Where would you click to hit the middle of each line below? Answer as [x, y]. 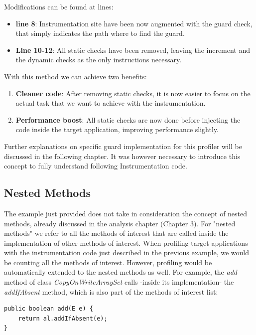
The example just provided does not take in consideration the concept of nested [126, 213]
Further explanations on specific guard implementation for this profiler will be [123, 146]
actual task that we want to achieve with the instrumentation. [111, 103]
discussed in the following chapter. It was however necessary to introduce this [122, 156]
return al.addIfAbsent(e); [63, 318]
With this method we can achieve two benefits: [75, 76]
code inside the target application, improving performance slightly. [117, 129]
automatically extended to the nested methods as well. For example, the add [121, 272]
